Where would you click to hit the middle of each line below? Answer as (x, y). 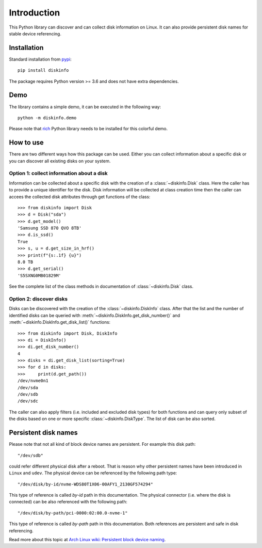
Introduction (34, 13)
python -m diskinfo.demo (47, 118)
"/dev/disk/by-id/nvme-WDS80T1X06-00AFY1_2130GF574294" (85, 484)
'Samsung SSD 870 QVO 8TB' (50, 228)
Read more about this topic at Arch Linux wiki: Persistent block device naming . (87, 540)
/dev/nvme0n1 (33, 381)
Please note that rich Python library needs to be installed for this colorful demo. (88, 129)
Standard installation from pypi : (40, 59)
